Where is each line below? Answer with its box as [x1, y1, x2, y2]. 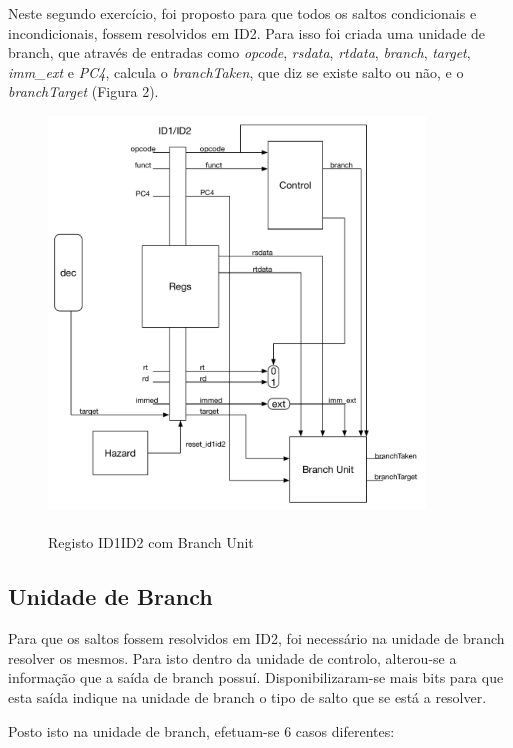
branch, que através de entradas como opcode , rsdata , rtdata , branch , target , [8, 42, 471, 63]
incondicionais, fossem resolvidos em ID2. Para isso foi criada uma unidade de [8, 22, 486, 43]
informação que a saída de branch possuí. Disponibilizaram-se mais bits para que [8, 667, 504, 688]
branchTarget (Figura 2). [8, 81, 159, 102]
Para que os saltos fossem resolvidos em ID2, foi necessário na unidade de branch [8, 628, 505, 649]
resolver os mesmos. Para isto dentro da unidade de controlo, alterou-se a [8, 647, 457, 668]
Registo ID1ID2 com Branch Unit [48, 532, 254, 553]
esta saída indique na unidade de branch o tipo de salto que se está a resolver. [8, 687, 487, 708]
